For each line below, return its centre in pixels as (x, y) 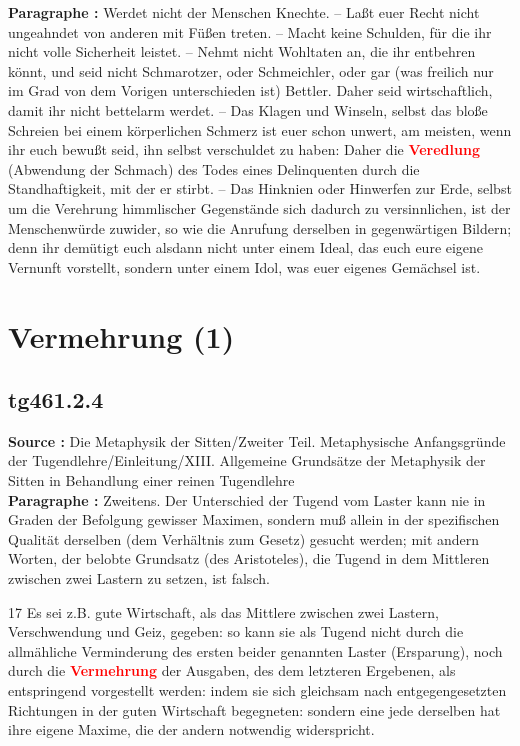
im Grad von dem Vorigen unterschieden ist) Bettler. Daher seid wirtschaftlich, (250, 90)
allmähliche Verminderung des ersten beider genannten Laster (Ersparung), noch (255, 650)
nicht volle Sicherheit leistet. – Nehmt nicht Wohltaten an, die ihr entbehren (242, 51)
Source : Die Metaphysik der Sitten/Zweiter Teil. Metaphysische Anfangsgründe (257, 440)
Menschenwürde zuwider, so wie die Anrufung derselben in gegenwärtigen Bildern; (260, 227)
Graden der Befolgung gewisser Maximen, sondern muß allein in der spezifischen (254, 519)
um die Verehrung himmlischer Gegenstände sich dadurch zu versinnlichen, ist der (259, 207)
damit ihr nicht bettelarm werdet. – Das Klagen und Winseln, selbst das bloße (248, 109)
